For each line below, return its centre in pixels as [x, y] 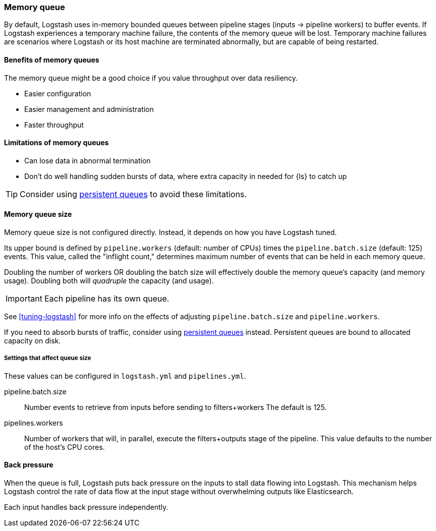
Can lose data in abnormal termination [88, 160]
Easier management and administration [89, 109]
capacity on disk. [33, 341]
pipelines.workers [34, 423]
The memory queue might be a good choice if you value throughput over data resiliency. [151, 78]
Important [24, 299]
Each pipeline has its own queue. [107, 299]
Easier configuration [58, 93]
